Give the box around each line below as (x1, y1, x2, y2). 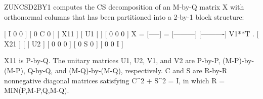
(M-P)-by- (223, 55, 254, 66)
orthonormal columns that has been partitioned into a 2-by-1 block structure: (4, 11, 244, 22)
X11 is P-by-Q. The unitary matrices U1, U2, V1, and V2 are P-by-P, (4, 55, 221, 66)
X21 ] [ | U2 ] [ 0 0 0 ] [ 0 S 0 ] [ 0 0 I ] (4, 38, 123, 48)
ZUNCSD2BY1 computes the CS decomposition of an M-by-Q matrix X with (4, 2, 244, 12)
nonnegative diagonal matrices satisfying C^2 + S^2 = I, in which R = (4, 75, 225, 85)
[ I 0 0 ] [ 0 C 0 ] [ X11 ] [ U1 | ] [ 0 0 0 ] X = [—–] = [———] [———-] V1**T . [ (4, 28, 259, 39)
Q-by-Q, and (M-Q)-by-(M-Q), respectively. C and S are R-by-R (27, 65, 227, 75)
